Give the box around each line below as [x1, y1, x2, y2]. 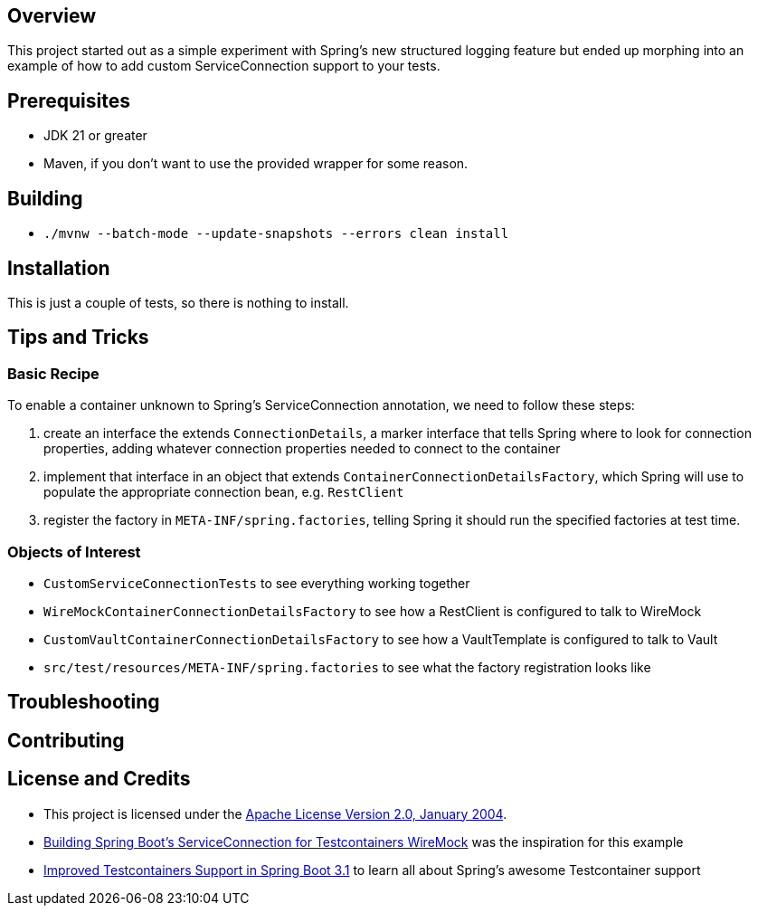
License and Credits [7, 767, 191, 791]
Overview [7, 5, 97, 27]
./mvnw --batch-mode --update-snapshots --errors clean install [43, 226, 509, 242]
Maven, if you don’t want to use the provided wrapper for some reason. [43, 156, 469, 172]
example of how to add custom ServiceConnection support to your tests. [7, 58, 441, 74]
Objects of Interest [7, 542, 141, 561]
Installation [7, 256, 110, 280]
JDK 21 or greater [43, 128, 147, 144]
